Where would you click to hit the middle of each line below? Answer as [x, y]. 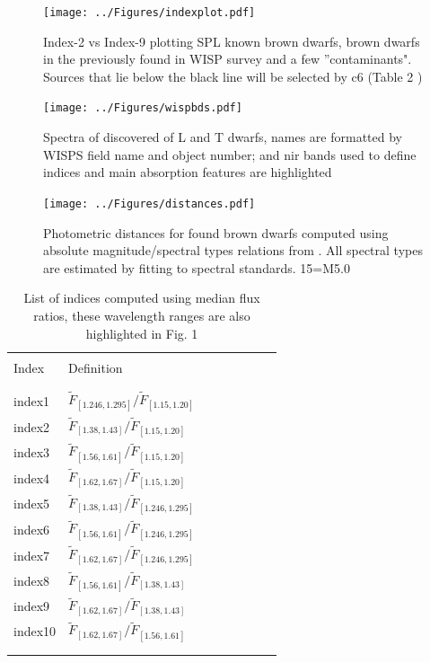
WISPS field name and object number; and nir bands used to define [230, 154]
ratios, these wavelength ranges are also [142, 315]
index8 [32, 581]
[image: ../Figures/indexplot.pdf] [149, 13]
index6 [32, 530]
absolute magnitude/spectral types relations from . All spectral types [233, 250]
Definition [96, 367]
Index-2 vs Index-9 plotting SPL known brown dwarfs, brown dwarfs [232, 41]
